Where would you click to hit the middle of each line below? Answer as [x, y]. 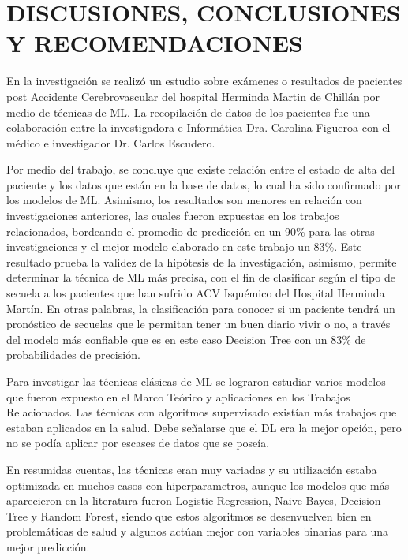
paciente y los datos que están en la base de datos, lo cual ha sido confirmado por [204, 184]
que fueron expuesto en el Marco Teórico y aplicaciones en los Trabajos [178, 396]
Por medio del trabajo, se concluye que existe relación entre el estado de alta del [201, 169]
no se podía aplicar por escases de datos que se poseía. [138, 443]
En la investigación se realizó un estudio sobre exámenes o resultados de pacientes [204, 81]
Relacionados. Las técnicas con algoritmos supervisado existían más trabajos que [202, 412]
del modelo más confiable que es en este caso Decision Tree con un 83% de [186, 339]
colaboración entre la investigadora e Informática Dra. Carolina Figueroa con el [198, 127]
